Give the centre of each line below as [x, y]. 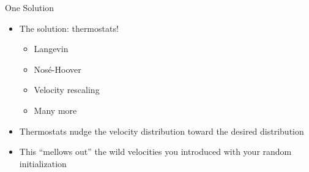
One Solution [30, 7]
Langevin [51, 49]
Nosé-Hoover [58, 69]
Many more [55, 110]
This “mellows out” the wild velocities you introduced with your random [155, 151]
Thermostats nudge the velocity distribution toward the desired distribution [162, 131]
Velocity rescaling [67, 90]
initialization [43, 163]
